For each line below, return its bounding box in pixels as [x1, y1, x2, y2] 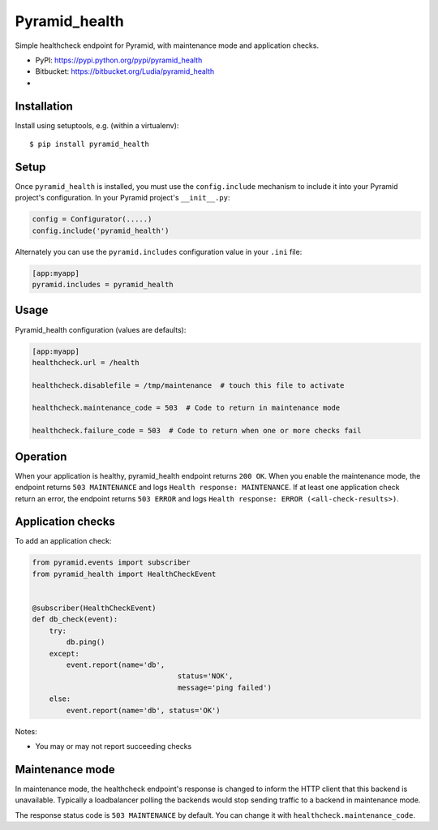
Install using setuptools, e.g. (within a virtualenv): [15, 120, 179, 130]
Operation [15, 449, 67, 463]
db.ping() [66, 638, 105, 647]
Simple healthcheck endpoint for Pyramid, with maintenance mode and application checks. [15, 41, 320, 50]
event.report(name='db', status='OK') [66, 706, 221, 715]
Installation [15, 99, 73, 113]
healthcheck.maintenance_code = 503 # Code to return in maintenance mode [32, 403, 341, 413]
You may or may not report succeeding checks [35, 741, 192, 750]
